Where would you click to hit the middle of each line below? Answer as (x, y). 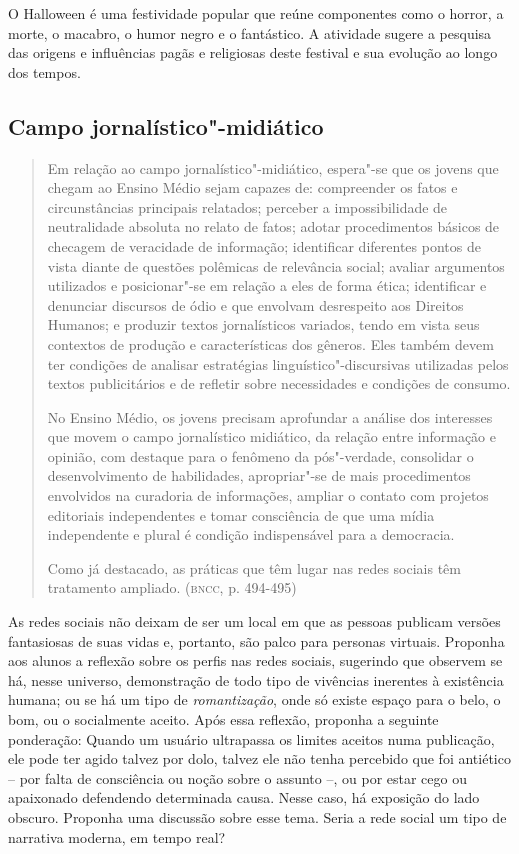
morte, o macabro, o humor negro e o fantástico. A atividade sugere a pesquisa (250, 32)
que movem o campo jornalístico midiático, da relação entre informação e (271, 436)
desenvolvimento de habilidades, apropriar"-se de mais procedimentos (259, 475)
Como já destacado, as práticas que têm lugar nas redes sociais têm (254, 567)
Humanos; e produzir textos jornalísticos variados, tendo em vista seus (263, 324)
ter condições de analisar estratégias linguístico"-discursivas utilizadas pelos (278, 363)
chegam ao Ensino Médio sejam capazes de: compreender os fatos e (252, 187)
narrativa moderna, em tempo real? (117, 836)
